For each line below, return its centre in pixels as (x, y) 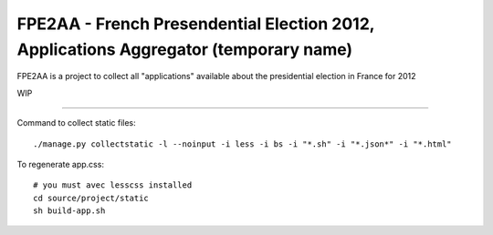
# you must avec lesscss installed (113, 185)
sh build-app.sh (69, 211)
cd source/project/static (91, 198)
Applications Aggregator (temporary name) (185, 49)
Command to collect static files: (76, 123)
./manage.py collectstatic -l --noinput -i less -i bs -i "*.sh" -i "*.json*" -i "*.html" (242, 144)
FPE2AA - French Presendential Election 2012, (196, 24)
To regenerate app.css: (61, 164)
